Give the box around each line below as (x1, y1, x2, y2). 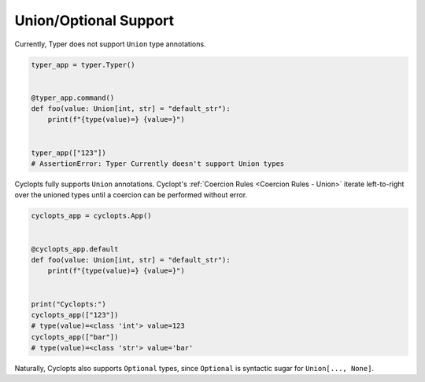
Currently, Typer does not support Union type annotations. (14, 39, 206, 49)
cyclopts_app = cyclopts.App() (31, 211, 153, 220)
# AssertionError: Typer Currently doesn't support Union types (31, 160, 285, 168)
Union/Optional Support (14, 12, 175, 29)
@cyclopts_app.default (31, 244, 119, 253)
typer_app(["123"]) (31, 148, 106, 157)
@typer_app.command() (31, 93, 115, 102)
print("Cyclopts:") (31, 299, 106, 308)
